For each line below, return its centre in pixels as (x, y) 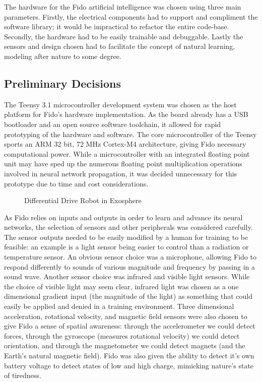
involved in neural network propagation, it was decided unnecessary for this (121, 173)
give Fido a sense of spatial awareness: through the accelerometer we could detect (130, 326)
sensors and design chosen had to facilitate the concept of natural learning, (120, 46)
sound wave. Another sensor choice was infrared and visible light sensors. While (127, 276)
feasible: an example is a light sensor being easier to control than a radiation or (126, 247)
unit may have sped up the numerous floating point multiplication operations (123, 164)
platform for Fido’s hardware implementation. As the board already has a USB (126, 114)
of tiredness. (23, 375)
